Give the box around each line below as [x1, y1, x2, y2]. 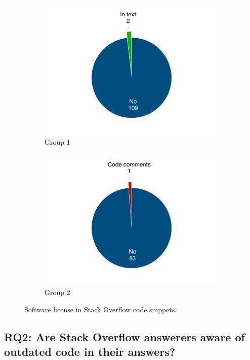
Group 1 [45, 137, 70, 147]
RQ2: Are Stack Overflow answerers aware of [4, 329, 245, 344]
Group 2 [45, 287, 70, 298]
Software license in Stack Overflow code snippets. [24, 304, 177, 314]
